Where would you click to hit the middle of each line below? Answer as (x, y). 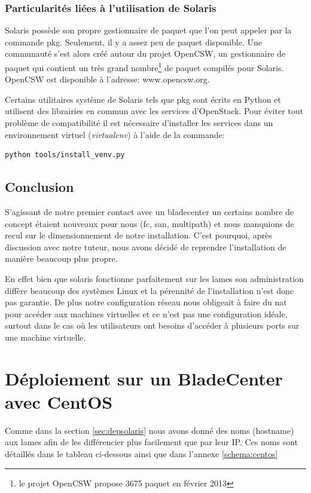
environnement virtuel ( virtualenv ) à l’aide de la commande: (115, 134)
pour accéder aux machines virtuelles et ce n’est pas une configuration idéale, (146, 313)
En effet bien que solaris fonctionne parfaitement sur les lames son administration (154, 278)
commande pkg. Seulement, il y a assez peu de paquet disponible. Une (133, 42)
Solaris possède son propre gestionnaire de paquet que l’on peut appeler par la (148, 30)
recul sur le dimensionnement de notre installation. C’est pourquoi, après (138, 235)
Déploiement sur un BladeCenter (144, 378)
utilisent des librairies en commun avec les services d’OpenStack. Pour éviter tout (154, 111)
